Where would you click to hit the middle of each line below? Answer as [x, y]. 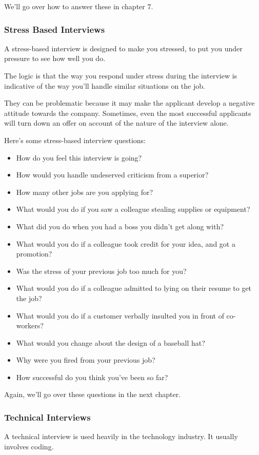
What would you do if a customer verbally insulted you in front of [120, 315]
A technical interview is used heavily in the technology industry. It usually [121, 436]
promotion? [34, 254]
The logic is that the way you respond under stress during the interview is [121, 75]
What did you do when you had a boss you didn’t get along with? [120, 226]
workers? [30, 325]
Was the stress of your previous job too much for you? [101, 271]
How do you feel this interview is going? [79, 157]
